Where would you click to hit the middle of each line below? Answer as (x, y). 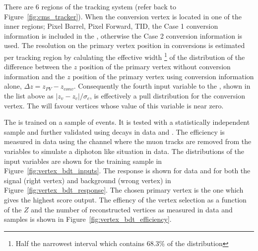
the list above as (29, 96)
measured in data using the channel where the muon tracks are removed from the (128, 141)
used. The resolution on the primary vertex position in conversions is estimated (125, 45)
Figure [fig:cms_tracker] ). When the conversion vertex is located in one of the (123, 16)
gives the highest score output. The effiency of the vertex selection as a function (125, 199)
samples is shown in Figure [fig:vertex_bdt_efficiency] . (88, 219)
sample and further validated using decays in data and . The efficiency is (114, 131)
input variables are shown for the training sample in (83, 161)
